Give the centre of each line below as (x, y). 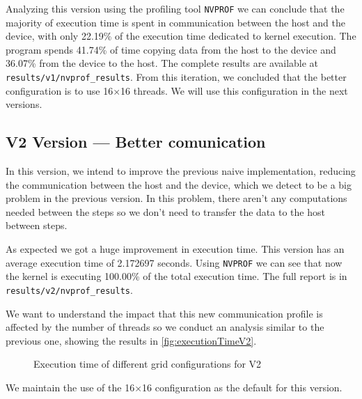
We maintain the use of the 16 (70, 387)
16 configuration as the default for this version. (242, 387)
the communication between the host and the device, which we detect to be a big (179, 184)
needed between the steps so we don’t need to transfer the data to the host (165, 211)
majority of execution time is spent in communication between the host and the (175, 22)
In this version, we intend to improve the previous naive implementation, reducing (181, 171)
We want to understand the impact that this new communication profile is (164, 313)
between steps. (37, 225)
